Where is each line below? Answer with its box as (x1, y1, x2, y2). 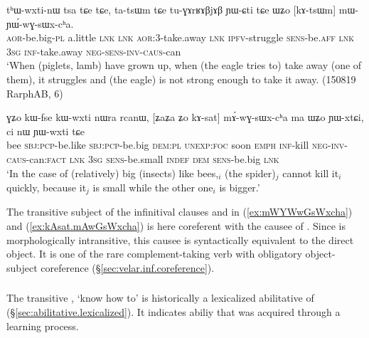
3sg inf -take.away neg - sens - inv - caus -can (6, 43, 181, 58)
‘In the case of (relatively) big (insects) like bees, (6, 165, 219, 180)
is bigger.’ (219, 179, 260, 194)
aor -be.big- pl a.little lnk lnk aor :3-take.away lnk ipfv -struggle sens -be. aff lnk (6, 30, 355, 45)
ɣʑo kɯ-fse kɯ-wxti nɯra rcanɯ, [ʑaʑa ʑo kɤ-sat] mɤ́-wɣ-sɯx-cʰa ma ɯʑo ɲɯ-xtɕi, (6, 110, 364, 125)
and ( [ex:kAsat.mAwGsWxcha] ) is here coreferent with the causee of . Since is (6, 218, 346, 233)
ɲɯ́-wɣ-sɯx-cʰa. (6, 16, 74, 31)
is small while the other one (92, 179, 213, 194)
